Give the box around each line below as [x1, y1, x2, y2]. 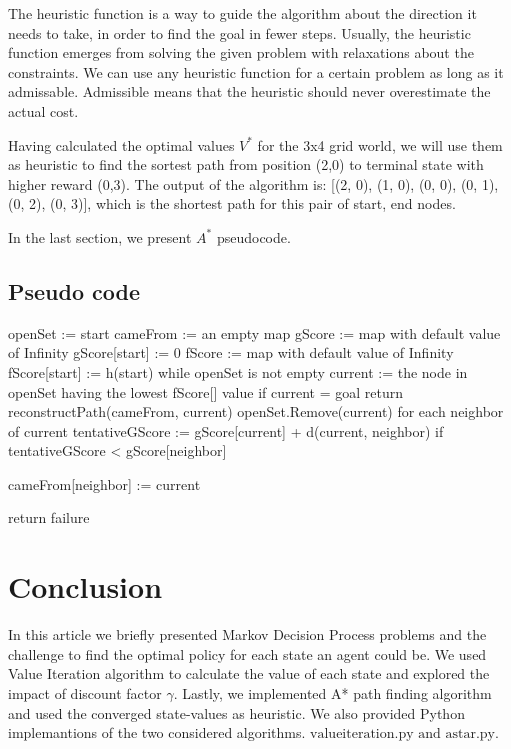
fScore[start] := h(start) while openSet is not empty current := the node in [8, 361, 468, 382]
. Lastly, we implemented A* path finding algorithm [173, 682, 492, 703]
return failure [8, 507, 90, 528]
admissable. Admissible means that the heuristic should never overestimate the [8, 81, 491, 102]
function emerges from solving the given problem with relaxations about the [8, 42, 474, 63]
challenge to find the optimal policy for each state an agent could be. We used [8, 643, 487, 664]
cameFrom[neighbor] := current [8, 473, 201, 494]
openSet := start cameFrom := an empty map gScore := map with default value [8, 322, 501, 343]
